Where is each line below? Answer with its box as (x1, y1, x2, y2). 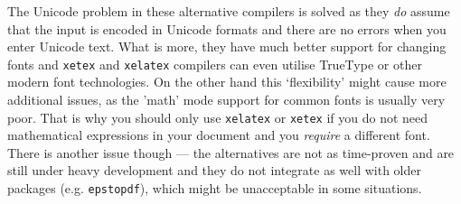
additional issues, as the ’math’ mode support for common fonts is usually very (7, 90, 446, 109)
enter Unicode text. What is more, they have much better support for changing (7, 37, 447, 56)
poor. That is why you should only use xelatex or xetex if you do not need (7, 107, 428, 126)
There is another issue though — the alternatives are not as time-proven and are (7, 143, 455, 162)
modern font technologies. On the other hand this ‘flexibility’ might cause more (7, 72, 447, 91)
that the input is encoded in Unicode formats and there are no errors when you (7, 19, 447, 38)
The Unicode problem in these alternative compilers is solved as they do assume (7, 2, 450, 20)
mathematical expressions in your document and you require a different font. (7, 125, 430, 144)
